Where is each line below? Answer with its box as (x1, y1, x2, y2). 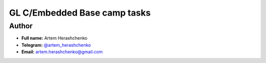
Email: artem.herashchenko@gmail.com (21, 49, 103, 55)
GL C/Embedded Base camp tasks (9, 7, 151, 18)
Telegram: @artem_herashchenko (21, 42, 91, 48)
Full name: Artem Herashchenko (21, 35, 88, 41)
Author (9, 21, 33, 30)
